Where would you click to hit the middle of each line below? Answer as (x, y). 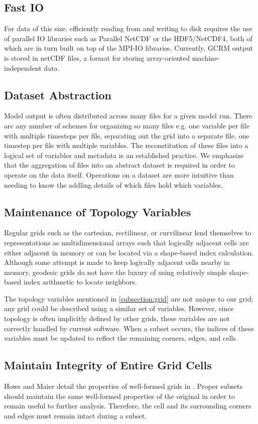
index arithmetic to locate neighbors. (80, 282)
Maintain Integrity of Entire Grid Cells (108, 365)
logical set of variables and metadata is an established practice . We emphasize (124, 155)
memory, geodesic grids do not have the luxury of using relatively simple (115, 272)
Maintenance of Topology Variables (98, 211)
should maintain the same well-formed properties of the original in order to (119, 396)
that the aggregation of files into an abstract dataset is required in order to (119, 165)
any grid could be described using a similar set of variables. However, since (119, 308)
